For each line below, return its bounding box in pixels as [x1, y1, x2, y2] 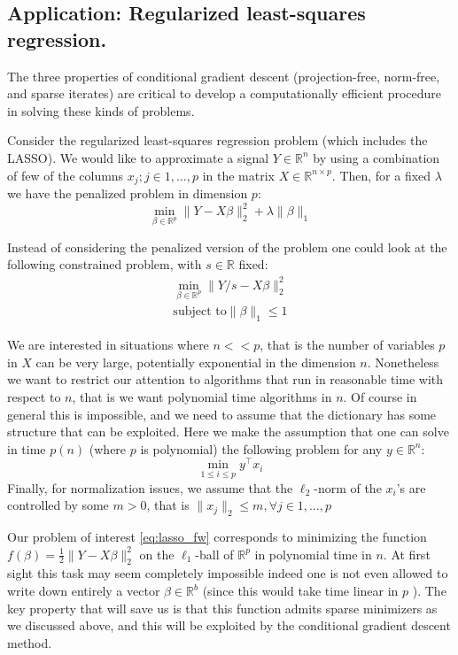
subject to [173, 305, 227, 319]
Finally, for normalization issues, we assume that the [7, 478, 293, 497]
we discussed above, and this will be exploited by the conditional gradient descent [7, 616, 451, 635]
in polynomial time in [254, 544, 372, 563]
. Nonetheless [367, 352, 439, 371]
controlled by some [7, 496, 109, 514]
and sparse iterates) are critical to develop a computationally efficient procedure [7, 84, 442, 103]
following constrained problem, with [7, 255, 202, 274]
